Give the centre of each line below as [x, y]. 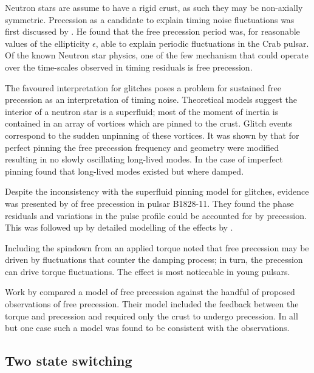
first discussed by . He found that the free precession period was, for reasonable [152, 31]
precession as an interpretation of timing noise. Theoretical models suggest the [151, 99]
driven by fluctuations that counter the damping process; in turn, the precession [154, 260]
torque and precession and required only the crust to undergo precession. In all [152, 315]
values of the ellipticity [47, 43]
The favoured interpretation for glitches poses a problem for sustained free [143, 87]
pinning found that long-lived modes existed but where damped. [125, 171]
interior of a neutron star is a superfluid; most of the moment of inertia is [142, 111]
